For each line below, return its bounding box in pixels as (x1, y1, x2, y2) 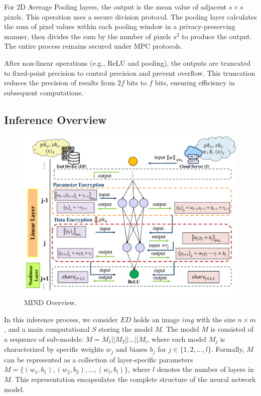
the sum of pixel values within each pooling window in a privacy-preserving (4, 21, 235, 32)
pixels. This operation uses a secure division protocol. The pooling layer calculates (4, 11, 257, 22)
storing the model (98, 324, 153, 334)
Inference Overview (4, 111, 107, 127)
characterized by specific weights (4, 344, 104, 354)
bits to (126, 77, 147, 88)
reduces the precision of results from (4, 77, 115, 88)
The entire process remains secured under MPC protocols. (4, 41, 183, 51)
